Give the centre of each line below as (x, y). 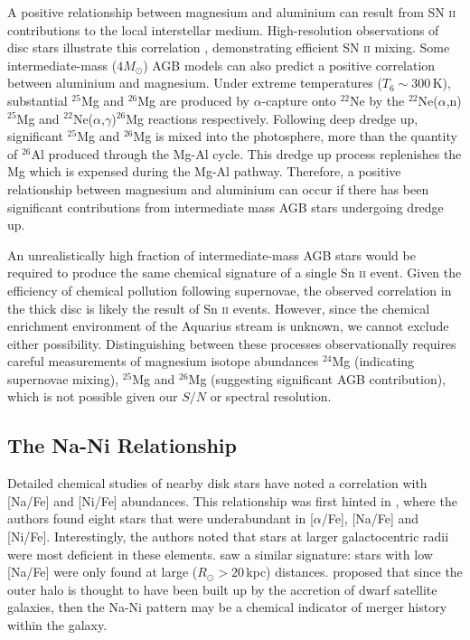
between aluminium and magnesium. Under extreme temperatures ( (195, 83)
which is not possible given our (93, 396)
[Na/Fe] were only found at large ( (103, 572)
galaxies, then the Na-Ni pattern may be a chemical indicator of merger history (227, 607)
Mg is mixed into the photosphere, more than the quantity (295, 136)
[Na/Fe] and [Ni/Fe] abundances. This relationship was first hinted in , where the (232, 500)
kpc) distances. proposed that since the (354, 572)
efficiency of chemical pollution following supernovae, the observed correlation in (230, 290)
